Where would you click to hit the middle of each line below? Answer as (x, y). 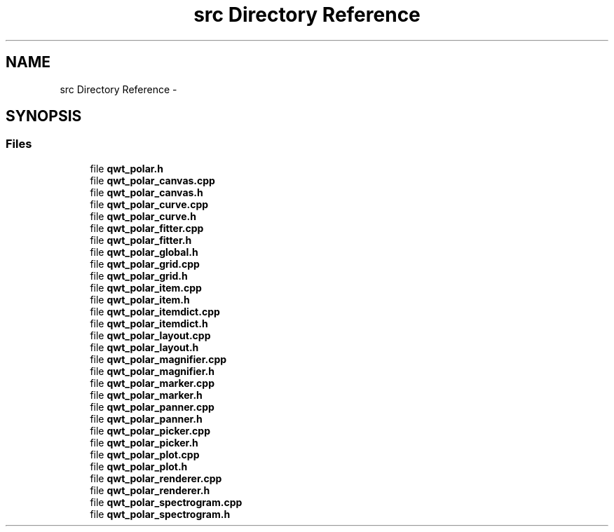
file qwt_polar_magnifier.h (152, 371)
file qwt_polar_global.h (144, 252)
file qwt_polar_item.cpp (146, 287)
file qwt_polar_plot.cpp (145, 454)
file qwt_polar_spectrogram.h (160, 514)
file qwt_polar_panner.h (146, 418)
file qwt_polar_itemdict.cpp (155, 311)
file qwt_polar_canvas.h (146, 192)
